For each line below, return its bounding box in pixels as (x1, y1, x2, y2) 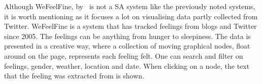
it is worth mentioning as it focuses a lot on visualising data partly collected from (4, 11, 258, 21)
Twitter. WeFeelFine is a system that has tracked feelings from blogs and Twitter (4, 21, 257, 31)
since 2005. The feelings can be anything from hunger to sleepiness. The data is (4, 30, 251, 41)
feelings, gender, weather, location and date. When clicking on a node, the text (4, 60, 250, 71)
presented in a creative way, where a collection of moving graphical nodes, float (4, 40, 250, 51)
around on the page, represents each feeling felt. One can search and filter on (4, 50, 243, 61)
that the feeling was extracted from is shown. (4, 70, 145, 81)
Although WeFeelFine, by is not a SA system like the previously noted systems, (4, 1, 255, 11)
